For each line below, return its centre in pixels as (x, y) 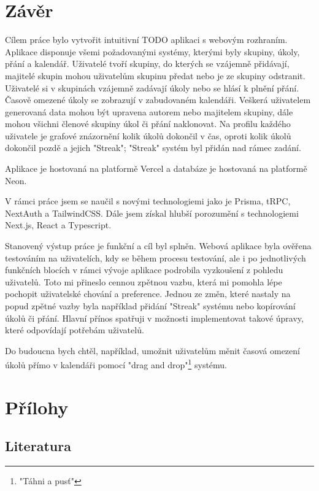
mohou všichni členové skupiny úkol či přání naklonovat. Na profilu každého (148, 124)
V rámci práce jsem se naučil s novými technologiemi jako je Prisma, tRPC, (148, 201)
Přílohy (37, 407)
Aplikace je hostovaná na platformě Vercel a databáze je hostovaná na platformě (156, 168)
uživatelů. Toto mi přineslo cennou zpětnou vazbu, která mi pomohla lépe (144, 281)
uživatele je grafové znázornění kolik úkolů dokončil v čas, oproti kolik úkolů (148, 135)
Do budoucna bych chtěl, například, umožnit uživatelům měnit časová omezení (152, 350)
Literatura (38, 446)
